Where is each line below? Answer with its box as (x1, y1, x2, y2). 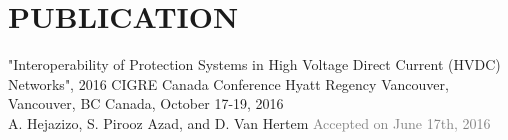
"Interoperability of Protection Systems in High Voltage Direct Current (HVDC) (8, 54, 501, 75)
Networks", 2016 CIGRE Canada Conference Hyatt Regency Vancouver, (8, 73, 449, 94)
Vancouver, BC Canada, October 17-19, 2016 (8, 93, 284, 114)
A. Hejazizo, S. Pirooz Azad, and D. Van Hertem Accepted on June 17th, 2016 (8, 112, 491, 133)
